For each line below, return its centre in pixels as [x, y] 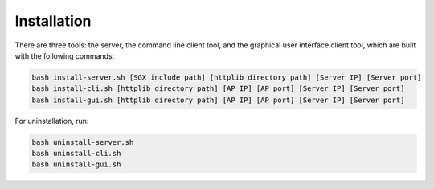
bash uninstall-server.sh [83, 142]
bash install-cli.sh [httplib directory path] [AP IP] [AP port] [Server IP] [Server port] [218, 89]
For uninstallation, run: [52, 121]
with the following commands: [65, 55]
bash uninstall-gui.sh [76, 164]
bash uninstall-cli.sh [76, 154]
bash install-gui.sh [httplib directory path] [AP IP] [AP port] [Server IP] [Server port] [218, 100]
